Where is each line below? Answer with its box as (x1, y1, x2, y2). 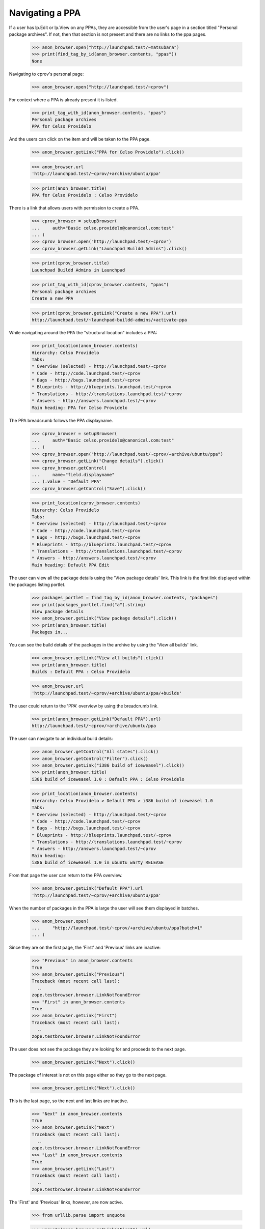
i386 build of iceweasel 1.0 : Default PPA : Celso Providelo (31, 776, 185, 782)
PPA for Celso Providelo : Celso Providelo (31, 192, 138, 198)
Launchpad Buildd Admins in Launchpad (31, 267, 125, 273)
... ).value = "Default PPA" (31, 479, 102, 484)
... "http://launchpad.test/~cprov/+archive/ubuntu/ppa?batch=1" (31, 925, 203, 931)
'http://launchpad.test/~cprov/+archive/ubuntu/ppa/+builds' (31, 690, 182, 696)
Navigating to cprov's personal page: (9, 71, 84, 77)
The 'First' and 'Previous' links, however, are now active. (9, 1199, 123, 1205)
